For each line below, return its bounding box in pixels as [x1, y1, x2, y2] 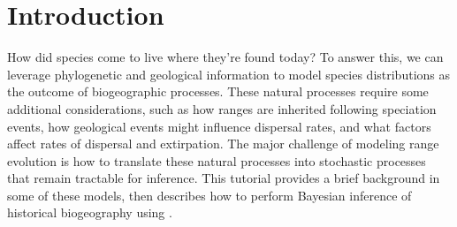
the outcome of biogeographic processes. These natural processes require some [7, 82, 429, 101]
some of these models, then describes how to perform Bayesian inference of [7, 185, 412, 204]
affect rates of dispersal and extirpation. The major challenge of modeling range [7, 134, 439, 153]
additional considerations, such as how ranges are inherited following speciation [7, 99, 437, 117]
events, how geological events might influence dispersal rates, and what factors [7, 117, 431, 135]
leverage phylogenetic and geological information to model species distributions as [7, 64, 451, 83]
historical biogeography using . [7, 203, 172, 222]
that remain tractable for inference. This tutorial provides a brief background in [7, 169, 440, 187]
